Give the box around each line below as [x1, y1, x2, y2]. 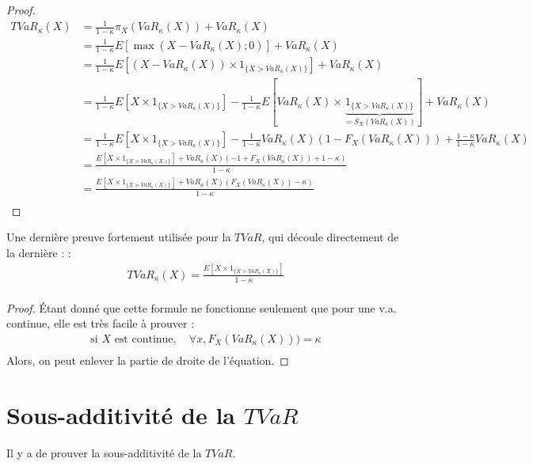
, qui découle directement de [261, 229, 399, 245]
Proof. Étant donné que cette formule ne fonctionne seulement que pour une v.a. [6, 299, 397, 316]
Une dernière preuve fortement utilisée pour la [6, 229, 231, 245]
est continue [114, 333, 173, 345]
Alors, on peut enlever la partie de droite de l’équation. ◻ [6, 351, 289, 368]
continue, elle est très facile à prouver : [6, 315, 195, 332]
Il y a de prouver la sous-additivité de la [6, 444, 202, 460]
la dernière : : [6, 244, 71, 260]
